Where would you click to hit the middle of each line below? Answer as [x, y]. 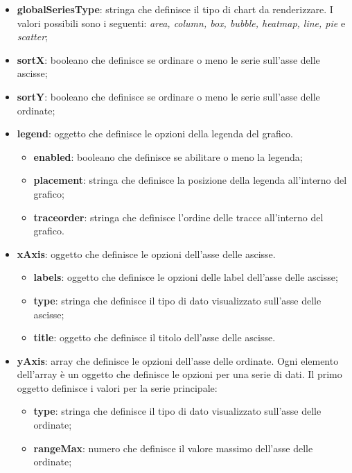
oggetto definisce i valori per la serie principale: [117, 387]
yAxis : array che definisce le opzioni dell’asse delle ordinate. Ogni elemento [178, 360]
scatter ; [32, 36]
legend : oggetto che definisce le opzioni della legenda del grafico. [155, 134]
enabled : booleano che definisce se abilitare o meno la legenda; [168, 156]
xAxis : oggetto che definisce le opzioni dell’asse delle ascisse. [146, 253]
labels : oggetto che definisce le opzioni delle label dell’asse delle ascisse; [186, 277]
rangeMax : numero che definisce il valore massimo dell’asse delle [173, 448]
